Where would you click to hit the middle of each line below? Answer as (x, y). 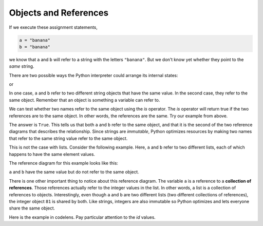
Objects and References (59, 13)
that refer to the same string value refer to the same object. (68, 138)
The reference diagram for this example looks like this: (64, 163)
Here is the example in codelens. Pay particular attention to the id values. (82, 217)
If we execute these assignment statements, (53, 27)
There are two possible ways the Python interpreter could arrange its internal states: (94, 75)
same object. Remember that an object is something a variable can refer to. (85, 100)
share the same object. (32, 208)
